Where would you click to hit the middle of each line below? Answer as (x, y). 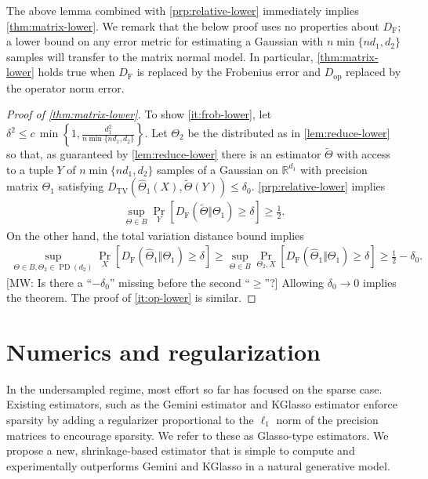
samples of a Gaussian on (218, 169)
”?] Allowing (294, 282)
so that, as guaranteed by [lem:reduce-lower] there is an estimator (164, 154)
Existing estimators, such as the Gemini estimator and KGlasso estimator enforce (202, 404)
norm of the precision (327, 420)
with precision (334, 169)
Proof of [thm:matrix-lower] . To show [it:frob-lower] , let (139, 114)
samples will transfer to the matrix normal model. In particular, (160, 56)
